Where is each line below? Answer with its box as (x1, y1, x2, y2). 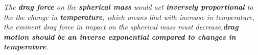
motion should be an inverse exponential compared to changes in (4, 31, 236, 42)
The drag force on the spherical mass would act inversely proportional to (4, 2, 253, 12)
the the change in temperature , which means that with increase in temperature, (4, 11, 254, 22)
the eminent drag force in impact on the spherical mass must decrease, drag (4, 21, 239, 32)
